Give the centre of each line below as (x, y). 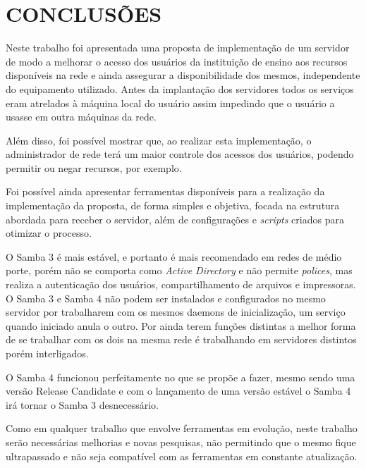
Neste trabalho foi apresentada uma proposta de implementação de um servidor (178, 48)
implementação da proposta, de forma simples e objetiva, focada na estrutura (173, 205)
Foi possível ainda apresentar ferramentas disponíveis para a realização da (165, 191)
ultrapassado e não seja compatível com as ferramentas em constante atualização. (182, 456)
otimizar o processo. (49, 233)
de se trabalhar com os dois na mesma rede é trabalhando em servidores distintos (181, 339)
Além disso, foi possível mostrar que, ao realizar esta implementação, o (159, 140)
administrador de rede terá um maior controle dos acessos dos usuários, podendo (180, 154)
